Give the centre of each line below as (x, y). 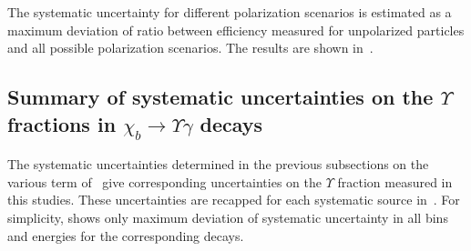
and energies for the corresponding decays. (126, 235)
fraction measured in (395, 181)
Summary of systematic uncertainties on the (220, 97)
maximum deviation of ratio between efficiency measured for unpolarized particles (236, 30)
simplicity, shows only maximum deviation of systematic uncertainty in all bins (228, 217)
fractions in (62, 123)
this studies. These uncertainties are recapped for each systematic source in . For (234, 200)
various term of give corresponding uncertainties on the (164, 181)
